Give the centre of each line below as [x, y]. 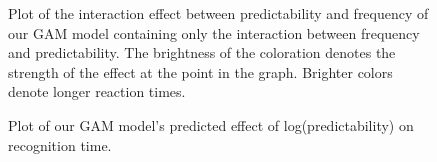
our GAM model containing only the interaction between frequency [214, 32]
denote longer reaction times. [97, 91]
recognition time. [60, 144]
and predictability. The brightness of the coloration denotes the [202, 52]
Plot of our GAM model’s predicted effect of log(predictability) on [211, 124]
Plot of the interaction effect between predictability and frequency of [218, 13]
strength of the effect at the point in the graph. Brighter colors [200, 71]
